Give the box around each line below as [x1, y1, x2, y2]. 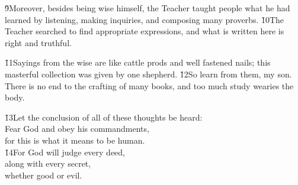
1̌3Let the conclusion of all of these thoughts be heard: [5, 111, 203, 123]
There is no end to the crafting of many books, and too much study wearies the [5, 79, 294, 92]
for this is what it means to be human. [5, 134, 145, 146]
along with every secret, [5, 157, 91, 170]
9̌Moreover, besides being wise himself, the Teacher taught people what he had [5, 2, 290, 14]
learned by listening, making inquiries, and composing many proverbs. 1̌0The [5, 13, 284, 25]
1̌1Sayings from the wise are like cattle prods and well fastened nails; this [5, 56, 271, 69]
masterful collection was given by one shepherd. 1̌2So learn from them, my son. [5, 67, 292, 80]
